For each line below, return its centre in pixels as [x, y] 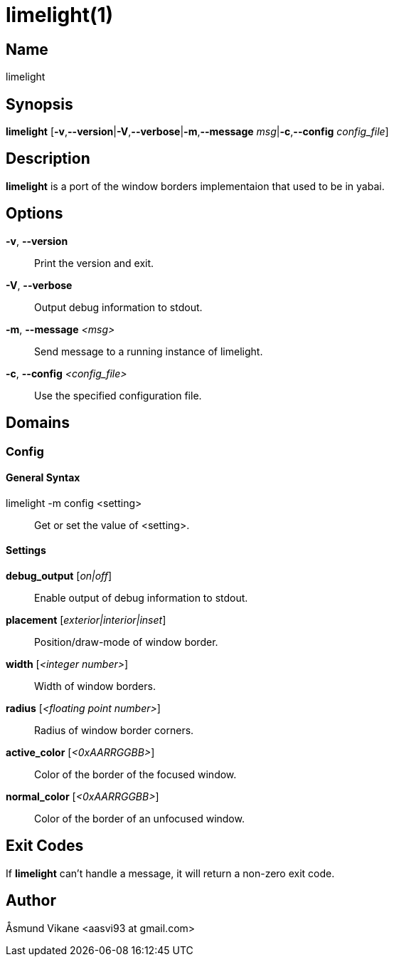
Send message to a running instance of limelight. [149, 351]
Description [48, 159]
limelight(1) [60, 15]
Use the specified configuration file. [118, 395]
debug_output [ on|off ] [59, 575]
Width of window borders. [95, 686]
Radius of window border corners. [114, 730]
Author [31, 901]
